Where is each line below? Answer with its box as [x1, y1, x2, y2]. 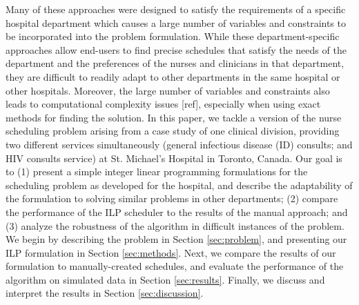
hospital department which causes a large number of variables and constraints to [6, 15, 346, 30]
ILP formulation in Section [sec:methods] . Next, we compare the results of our [6, 245, 336, 259]
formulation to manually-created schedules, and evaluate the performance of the [6, 259, 344, 273]
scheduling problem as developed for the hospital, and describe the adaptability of [6, 177, 353, 192]
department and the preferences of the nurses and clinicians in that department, [6, 56, 345, 70]
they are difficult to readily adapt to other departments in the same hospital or [6, 69, 340, 83]
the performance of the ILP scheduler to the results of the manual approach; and [6, 204, 348, 219]
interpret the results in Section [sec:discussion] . [6, 286, 204, 300]
